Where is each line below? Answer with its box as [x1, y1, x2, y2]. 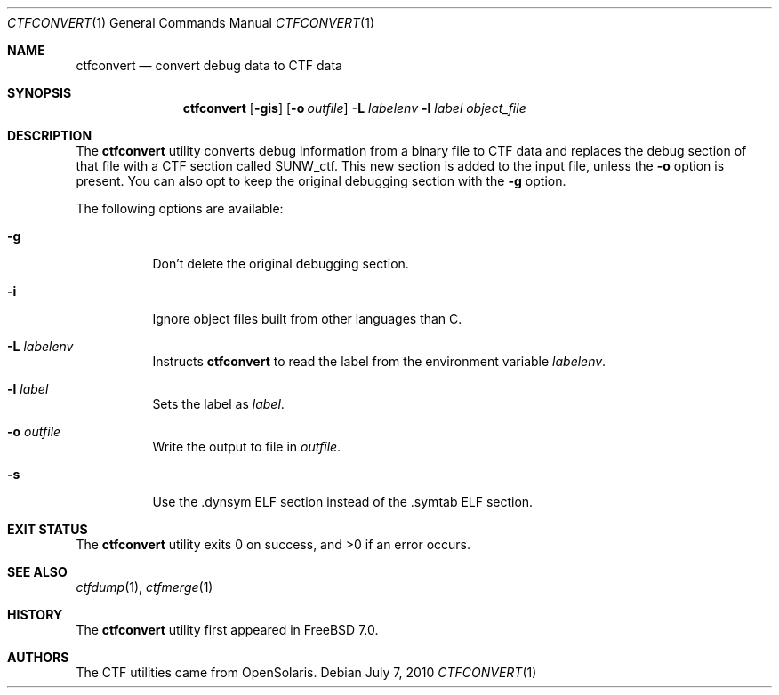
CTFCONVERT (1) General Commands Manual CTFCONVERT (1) [7, 15, 375, 30]
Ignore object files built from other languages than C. [152, 311, 462, 326]
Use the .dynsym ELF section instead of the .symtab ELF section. [152, 494, 534, 509]
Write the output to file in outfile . [152, 439, 341, 454]
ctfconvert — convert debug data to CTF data [76, 58, 342, 73]
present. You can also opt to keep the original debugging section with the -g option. [76, 173, 566, 188]
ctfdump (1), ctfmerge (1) [76, 579, 213, 595]
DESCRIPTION [7, 128, 92, 143]
